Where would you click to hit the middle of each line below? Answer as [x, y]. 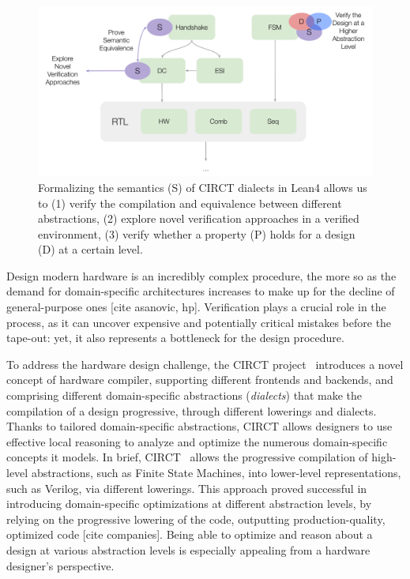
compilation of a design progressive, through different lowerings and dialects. [192, 410]
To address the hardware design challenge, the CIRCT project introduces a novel [205, 364]
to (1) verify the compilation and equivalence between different [190, 203]
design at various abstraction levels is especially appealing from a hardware [188, 549]
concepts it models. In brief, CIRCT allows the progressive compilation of [187, 457]
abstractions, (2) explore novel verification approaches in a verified [199, 218]
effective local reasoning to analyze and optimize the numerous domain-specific [197, 441]
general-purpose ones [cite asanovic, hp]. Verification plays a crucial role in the [196, 307]
